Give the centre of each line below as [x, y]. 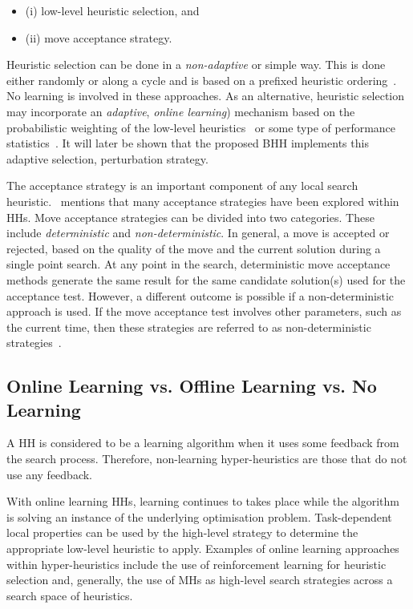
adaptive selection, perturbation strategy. [107, 158]
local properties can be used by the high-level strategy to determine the [182, 532]
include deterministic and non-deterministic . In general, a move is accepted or [198, 233]
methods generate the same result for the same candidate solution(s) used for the [206, 279]
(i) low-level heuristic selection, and [112, 10]
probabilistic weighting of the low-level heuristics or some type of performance [201, 127]
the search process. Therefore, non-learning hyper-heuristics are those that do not [207, 459]
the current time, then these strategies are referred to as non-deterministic [189, 327]
